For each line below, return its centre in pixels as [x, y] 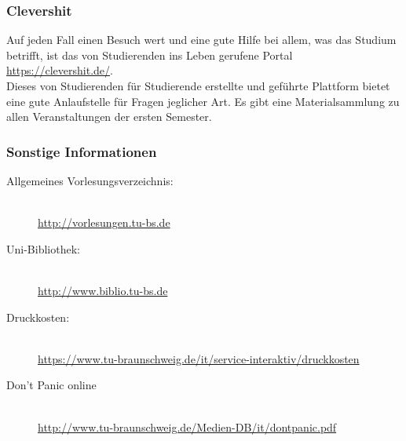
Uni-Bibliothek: [43, 248]
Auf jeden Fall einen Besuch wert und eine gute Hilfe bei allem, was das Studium [201, 40]
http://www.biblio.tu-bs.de [103, 290]
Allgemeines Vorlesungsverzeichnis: [90, 180]
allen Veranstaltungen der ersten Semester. [109, 117]
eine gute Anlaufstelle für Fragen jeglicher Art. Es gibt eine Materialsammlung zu [203, 101]
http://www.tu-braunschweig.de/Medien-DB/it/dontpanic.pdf [187, 426]
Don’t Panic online [51, 385]
